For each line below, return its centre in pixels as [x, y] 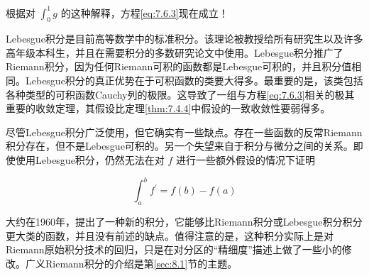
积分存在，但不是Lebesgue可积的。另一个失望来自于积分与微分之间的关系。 [180, 146]
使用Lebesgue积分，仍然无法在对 [90, 160]
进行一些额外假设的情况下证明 [246, 160]
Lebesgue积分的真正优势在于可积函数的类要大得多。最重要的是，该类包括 [194, 81]
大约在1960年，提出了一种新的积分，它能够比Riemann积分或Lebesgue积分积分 [184, 221]
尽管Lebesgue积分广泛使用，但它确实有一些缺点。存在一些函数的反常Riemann [184, 132]
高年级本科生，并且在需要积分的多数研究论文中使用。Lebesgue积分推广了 [175, 52]
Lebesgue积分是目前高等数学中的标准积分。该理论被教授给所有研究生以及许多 [184, 39]
